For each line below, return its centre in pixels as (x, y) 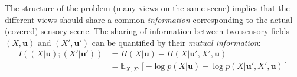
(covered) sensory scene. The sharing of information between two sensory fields (147, 31)
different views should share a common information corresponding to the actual (149, 19)
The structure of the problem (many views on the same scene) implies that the (147, 8)
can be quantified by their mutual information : (176, 42)
